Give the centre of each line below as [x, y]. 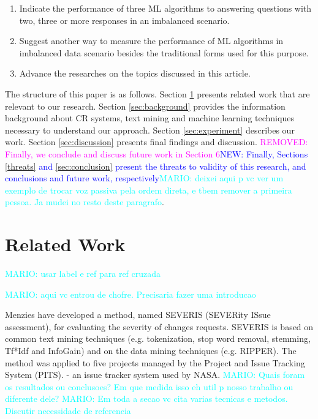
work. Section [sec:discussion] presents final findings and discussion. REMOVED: [157, 142]
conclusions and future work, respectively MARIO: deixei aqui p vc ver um [144, 178]
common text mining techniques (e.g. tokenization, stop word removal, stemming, [158, 338]
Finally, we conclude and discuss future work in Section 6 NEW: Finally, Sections [157, 153]
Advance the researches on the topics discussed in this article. [135, 73]
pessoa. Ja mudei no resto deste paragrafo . [85, 202]
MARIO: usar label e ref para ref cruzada [83, 274]
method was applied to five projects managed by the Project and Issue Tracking [155, 362]
